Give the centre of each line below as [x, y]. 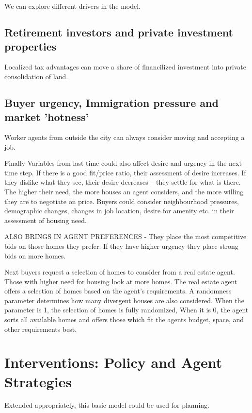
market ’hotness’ [47, 117]
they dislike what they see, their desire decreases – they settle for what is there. [123, 182]
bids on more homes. [35, 255]
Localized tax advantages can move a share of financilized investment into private [126, 67]
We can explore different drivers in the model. [73, 6]
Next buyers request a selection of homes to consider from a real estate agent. [120, 272]
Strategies [38, 381]
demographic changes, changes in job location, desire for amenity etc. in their [119, 211]
